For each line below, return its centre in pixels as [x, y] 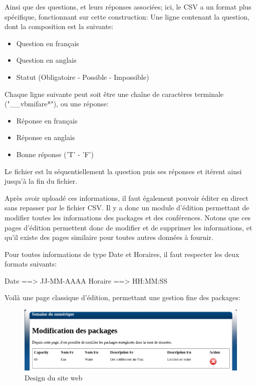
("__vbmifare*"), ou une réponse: [57, 104]
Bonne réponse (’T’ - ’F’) [55, 154]
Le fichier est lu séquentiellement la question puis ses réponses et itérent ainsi [123, 171]
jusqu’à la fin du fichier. [41, 181]
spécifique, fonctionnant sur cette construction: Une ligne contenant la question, [127, 16]
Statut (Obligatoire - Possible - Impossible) [83, 77]
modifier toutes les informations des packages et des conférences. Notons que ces [128, 217]
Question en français [48, 43]
